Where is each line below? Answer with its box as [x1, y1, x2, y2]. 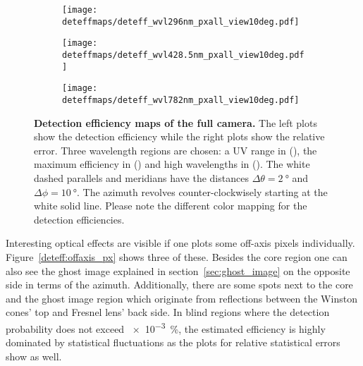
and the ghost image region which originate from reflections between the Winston [6, 291, 357, 305]
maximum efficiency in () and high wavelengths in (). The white [34, 157, 310, 171]
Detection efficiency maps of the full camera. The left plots [34, 115, 317, 130]
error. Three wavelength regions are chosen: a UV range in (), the [34, 142, 317, 157]
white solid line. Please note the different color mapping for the [34, 198, 307, 213]
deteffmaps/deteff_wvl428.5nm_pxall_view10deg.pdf [62, 49, 304, 60]
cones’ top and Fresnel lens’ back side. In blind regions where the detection [6, 305, 330, 319]
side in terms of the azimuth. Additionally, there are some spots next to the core [6, 277, 353, 292]
